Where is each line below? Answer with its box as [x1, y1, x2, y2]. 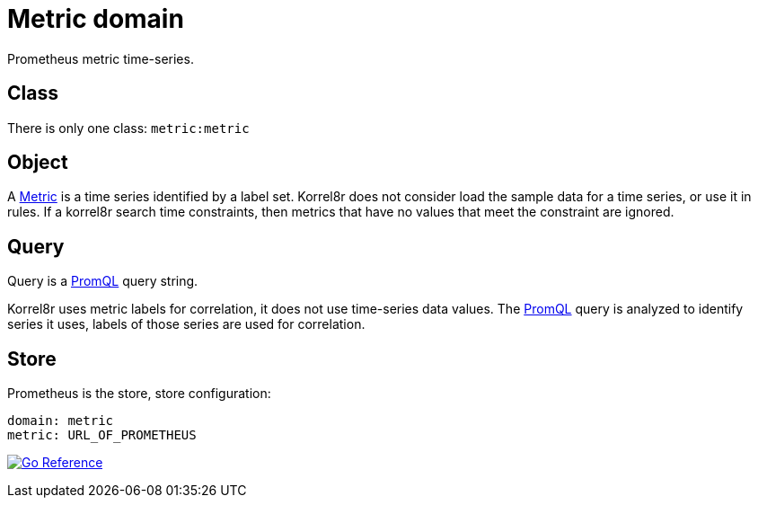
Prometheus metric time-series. [7, 50, 194, 66]
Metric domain [7, 4, 184, 34]
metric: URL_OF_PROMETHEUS [7, 428, 197, 443]
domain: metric [7, 413, 114, 429]
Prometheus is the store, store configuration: [7, 385, 271, 402]
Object [7, 151, 68, 174]
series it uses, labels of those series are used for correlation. [7, 316, 366, 332]
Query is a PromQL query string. [7, 273, 198, 289]
